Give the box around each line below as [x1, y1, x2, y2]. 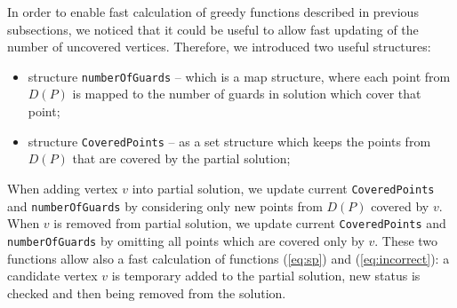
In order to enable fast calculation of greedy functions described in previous [7, 3, 419, 20]
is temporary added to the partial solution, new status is [111, 266, 421, 285]
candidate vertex [7, 266, 98, 285]
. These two [374, 231, 438, 249]
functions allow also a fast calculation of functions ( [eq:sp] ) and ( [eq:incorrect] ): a [7, 249, 450, 267]
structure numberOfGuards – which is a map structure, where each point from [28, 67, 451, 85]
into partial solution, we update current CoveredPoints [132, 178, 435, 197]
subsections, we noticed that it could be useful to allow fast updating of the [7, 20, 419, 38]
